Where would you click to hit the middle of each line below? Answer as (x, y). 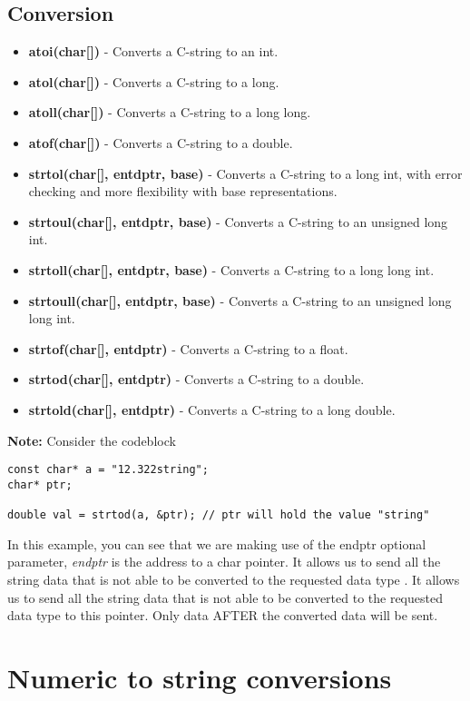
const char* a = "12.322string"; (108, 470)
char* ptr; (40, 484)
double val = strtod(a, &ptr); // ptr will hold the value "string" (219, 515)
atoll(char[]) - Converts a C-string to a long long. (170, 112)
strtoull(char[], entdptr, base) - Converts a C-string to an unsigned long (240, 300)
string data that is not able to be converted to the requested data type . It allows (234, 579)
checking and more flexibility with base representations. (183, 191)
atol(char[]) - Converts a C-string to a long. (154, 81)
